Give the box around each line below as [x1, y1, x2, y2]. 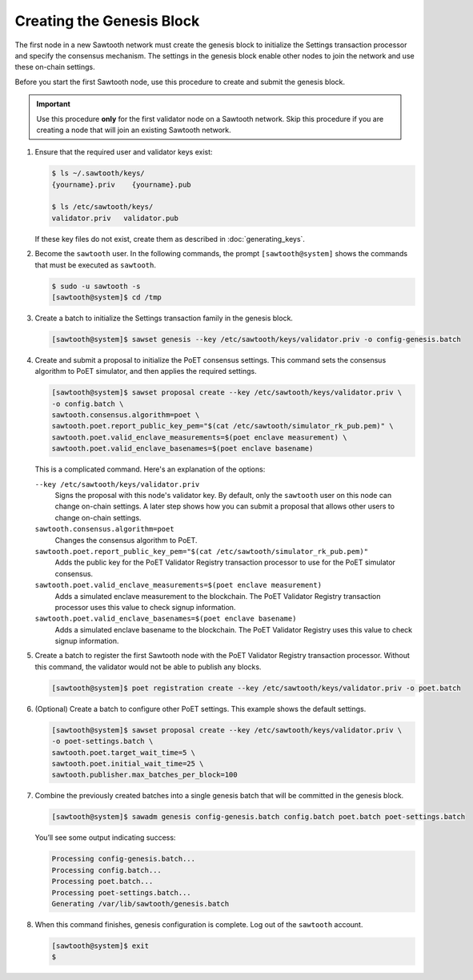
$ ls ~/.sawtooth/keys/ [51, 169, 146, 178]
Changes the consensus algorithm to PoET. [54, 535, 198, 544]
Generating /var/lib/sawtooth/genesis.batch [51, 899, 230, 908]
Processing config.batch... [51, 866, 162, 874]
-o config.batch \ [51, 399, 124, 408]
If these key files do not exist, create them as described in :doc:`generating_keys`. [34, 234, 306, 243]
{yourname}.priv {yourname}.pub [51, 180, 191, 189]
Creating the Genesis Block [14, 12, 200, 30]
